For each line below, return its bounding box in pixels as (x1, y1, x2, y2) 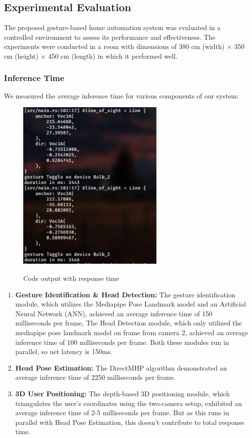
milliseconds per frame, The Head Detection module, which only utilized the (15, 318, 242, 328)
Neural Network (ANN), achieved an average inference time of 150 (15, 308, 212, 318)
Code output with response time (23, 273, 119, 283)
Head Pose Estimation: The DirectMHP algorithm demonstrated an (15, 362, 227, 373)
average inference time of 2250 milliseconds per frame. (15, 372, 176, 382)
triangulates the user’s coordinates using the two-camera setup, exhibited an (15, 398, 242, 408)
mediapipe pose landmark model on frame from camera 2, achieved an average (15, 327, 248, 337)
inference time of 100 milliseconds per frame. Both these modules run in (15, 337, 229, 347)
